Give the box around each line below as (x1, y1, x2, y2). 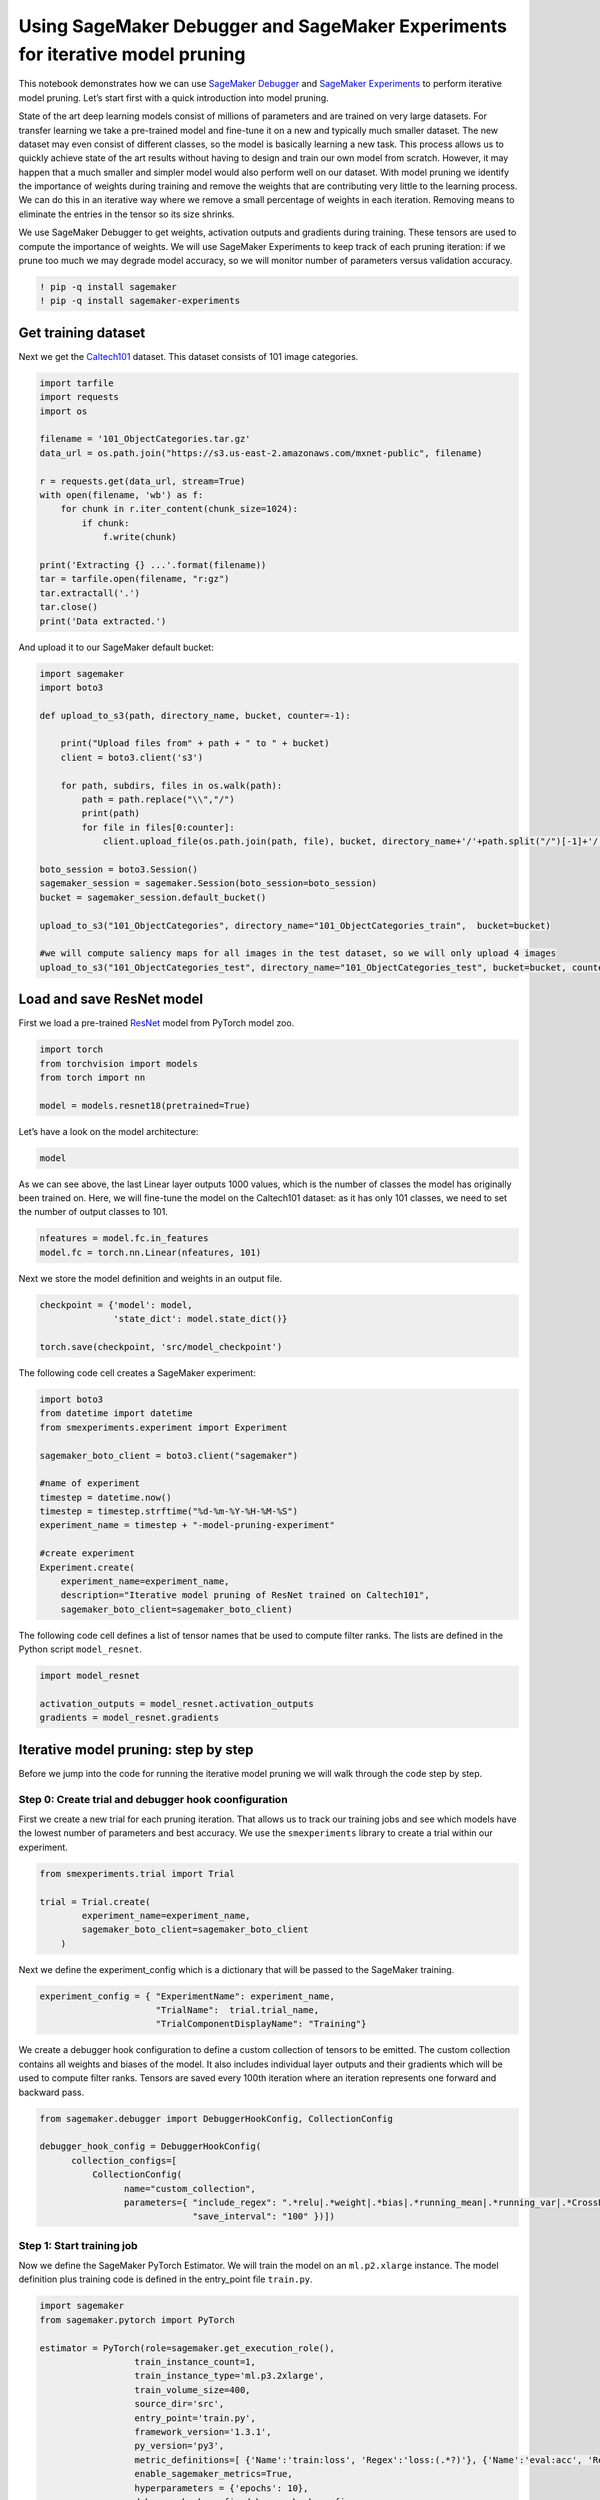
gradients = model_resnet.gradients (39, 1712, 220, 1724)
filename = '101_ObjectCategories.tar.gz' (39, 433, 251, 445)
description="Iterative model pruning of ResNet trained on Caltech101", (60, 1590, 430, 1601)
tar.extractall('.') (39, 587, 140, 599)
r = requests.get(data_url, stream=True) (39, 475, 246, 487)
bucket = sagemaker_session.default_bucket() (39, 891, 267, 903)
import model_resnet (39, 1670, 140, 1682)
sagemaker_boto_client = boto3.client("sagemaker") (39, 1450, 299, 1461)
